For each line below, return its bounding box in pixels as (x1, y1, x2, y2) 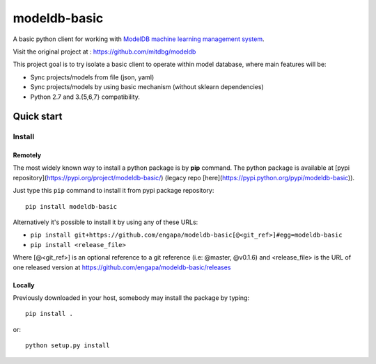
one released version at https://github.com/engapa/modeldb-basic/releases (13, 263, 231, 271)
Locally (13, 280, 35, 289)
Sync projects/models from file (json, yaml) (30, 73, 155, 81)
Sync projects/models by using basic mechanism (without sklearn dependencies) (30, 83, 264, 91)
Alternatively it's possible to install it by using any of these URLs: (13, 218, 198, 226)
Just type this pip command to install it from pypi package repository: (13, 187, 214, 195)
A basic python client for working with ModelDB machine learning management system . (13, 35, 265, 43)
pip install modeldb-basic (25, 203, 118, 210)
